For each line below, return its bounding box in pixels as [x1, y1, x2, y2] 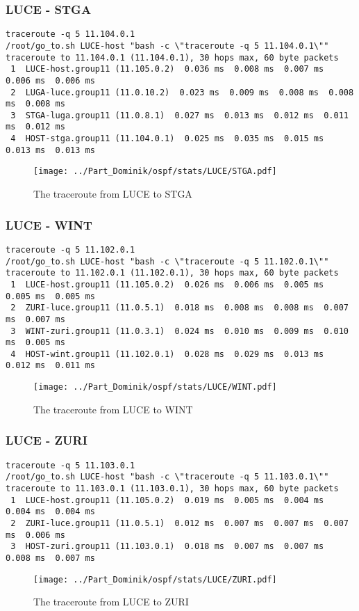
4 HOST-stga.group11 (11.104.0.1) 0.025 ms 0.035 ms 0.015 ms [10, 134, 324, 144]
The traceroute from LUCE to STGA [33, 187, 192, 201]
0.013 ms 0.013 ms [6, 145, 95, 155]
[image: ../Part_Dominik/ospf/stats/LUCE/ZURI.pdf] [33, 574, 277, 585]
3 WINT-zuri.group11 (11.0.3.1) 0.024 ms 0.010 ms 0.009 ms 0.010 [10, 326, 349, 336]
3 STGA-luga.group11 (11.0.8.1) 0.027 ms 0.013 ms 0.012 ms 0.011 [10, 110, 349, 120]
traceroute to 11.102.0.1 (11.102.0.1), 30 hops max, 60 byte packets [6, 268, 339, 278]
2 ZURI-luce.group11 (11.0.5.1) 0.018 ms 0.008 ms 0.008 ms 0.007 [10, 303, 349, 313]
